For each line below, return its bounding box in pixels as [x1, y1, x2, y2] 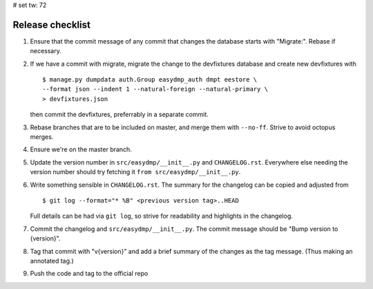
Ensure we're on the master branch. [30, 145, 133, 153]
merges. [30, 133, 54, 141]
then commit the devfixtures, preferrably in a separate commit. [30, 111, 209, 119]
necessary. [30, 47, 62, 55]
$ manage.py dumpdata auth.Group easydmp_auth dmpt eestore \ [42, 76, 258, 84]
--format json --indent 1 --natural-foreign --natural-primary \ [42, 85, 269, 93]
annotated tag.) [30, 257, 74, 265]
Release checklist [12, 19, 91, 30]
